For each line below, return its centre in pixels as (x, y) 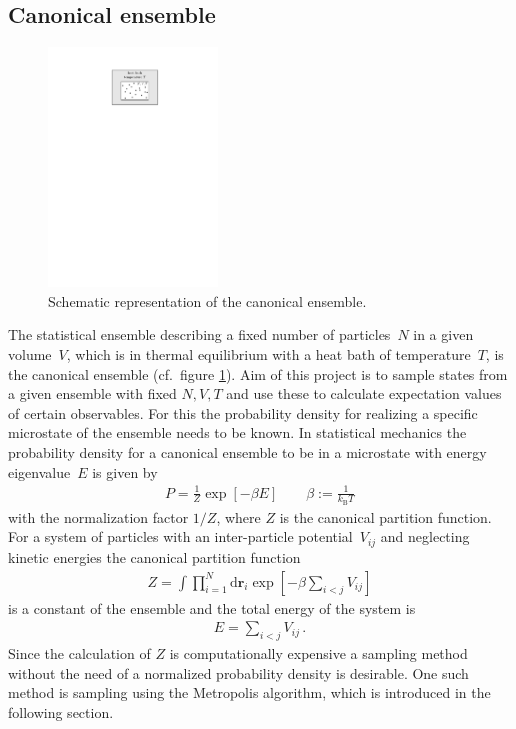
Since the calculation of (79, 652)
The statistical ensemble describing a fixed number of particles (199, 334)
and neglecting (425, 536)
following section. (61, 711)
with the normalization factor (98, 516)
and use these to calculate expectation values (364, 393)
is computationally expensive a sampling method (318, 652)
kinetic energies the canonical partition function (154, 556)
